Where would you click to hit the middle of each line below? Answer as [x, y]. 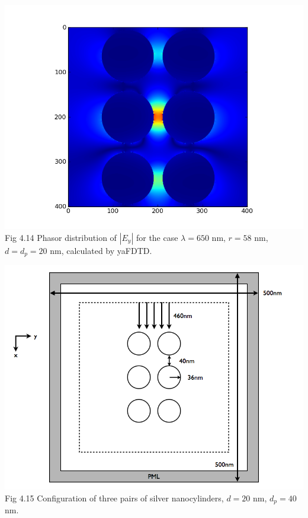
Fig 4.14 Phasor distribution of [61, 237]
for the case [157, 237]
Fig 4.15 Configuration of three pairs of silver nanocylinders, [114, 498]
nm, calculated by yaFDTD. [101, 250]
